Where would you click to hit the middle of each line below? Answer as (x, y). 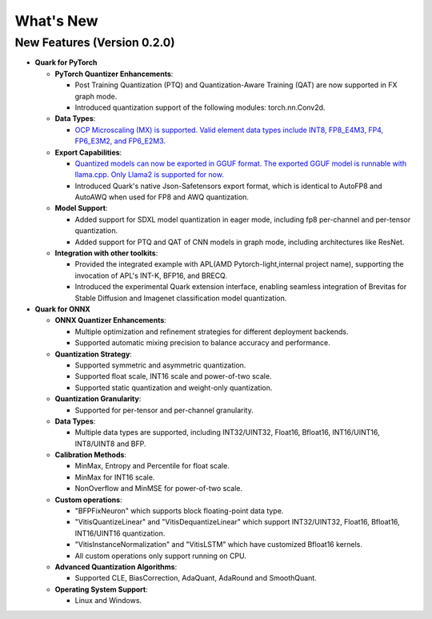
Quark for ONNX (63, 309)
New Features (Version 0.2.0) (95, 42)
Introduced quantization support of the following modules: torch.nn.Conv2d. (200, 107)
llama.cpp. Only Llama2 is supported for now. (149, 175)
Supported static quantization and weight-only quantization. (174, 388)
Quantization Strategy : (93, 354)
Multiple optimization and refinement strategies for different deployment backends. (212, 332)
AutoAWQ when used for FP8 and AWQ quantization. (162, 197)
